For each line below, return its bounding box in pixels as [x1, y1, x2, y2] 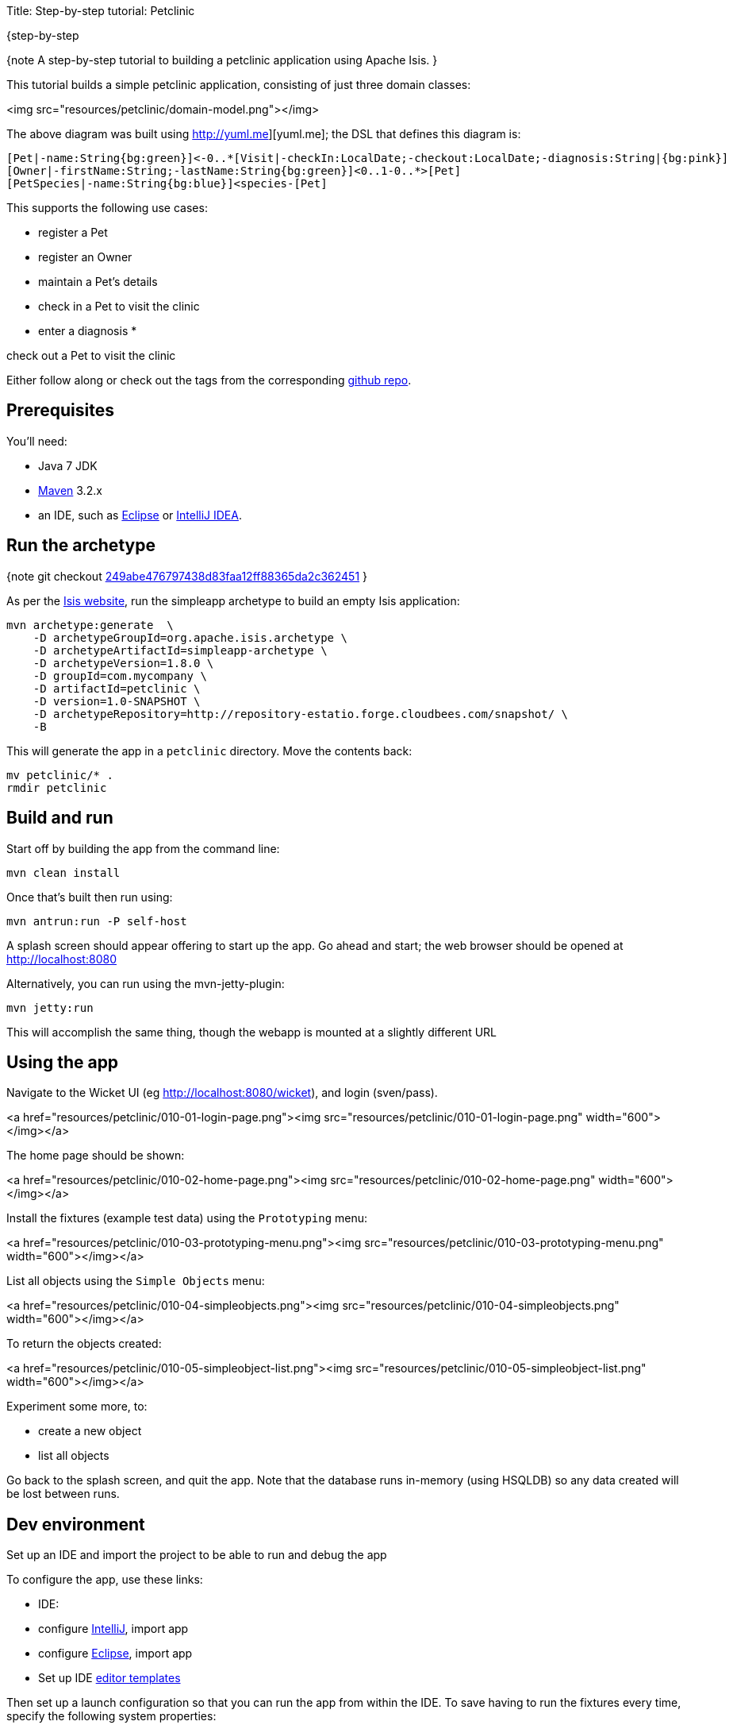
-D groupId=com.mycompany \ [33, 669, 207, 682]
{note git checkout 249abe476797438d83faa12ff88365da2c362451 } [6, 569, 367, 583]
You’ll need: [6, 434, 67, 448]
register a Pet [38, 226, 108, 239]
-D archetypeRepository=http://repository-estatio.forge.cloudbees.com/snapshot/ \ [33, 707, 569, 720]
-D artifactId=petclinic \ [33, 681, 201, 695]
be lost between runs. [6, 1487, 120, 1501]
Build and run [6, 808, 113, 828]
